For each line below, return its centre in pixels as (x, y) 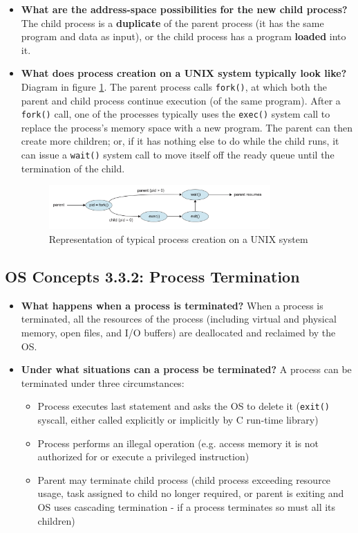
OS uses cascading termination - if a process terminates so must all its (187, 506)
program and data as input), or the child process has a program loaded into (183, 36)
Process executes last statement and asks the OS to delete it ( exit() (184, 406)
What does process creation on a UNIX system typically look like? (184, 73)
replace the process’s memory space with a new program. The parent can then (187, 127)
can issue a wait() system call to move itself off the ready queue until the (178, 155)
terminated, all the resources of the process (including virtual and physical (179, 319)
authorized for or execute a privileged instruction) (143, 457)
